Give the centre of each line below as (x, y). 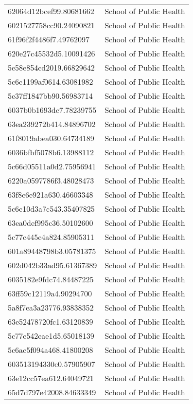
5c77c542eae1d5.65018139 (51, 336)
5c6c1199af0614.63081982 (51, 82)
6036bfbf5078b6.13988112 (51, 152)
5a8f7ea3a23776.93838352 (51, 307)
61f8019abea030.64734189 (51, 138)
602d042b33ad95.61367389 (53, 265)
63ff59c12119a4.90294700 (50, 293)
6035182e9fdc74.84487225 (51, 279)
